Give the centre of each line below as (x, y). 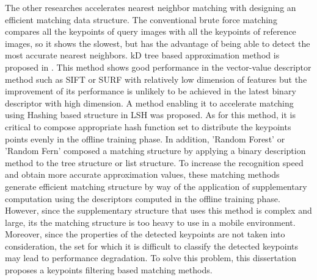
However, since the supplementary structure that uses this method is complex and (158, 210)
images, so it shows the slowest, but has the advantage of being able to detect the (158, 43)
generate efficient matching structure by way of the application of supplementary (156, 186)
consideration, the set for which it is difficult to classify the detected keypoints (152, 246)
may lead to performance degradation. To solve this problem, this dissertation (151, 258)
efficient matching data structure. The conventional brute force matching (141, 19)
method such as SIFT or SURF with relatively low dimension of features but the (156, 79)
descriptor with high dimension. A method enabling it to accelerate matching (149, 103)
